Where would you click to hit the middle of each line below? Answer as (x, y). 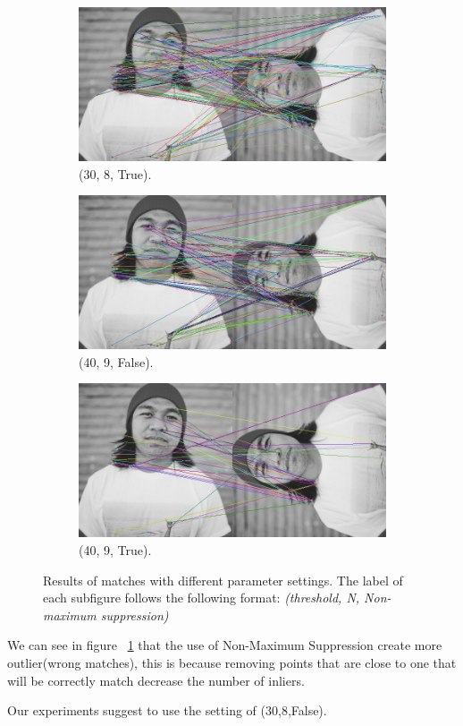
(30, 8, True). (115, 173)
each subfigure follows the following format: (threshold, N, (202, 598)
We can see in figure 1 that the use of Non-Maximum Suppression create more (225, 645)
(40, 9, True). (115, 549)
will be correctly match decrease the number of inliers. (156, 680)
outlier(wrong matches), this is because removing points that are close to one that (232, 662)
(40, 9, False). (116, 361)
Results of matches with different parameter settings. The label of (223, 580)
